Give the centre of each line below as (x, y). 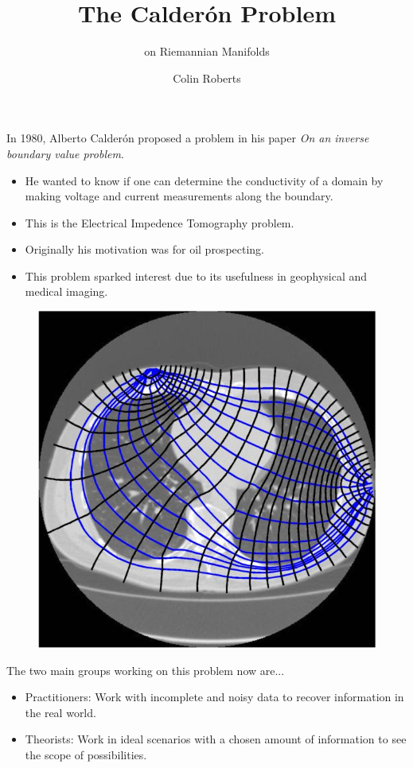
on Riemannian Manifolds (207, 51)
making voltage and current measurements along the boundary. (179, 196)
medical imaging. (66, 291)
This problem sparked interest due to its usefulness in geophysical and (196, 275)
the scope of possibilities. (86, 755)
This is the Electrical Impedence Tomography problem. (160, 222)
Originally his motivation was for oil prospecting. (145, 249)
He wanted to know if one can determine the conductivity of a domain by (204, 180)
